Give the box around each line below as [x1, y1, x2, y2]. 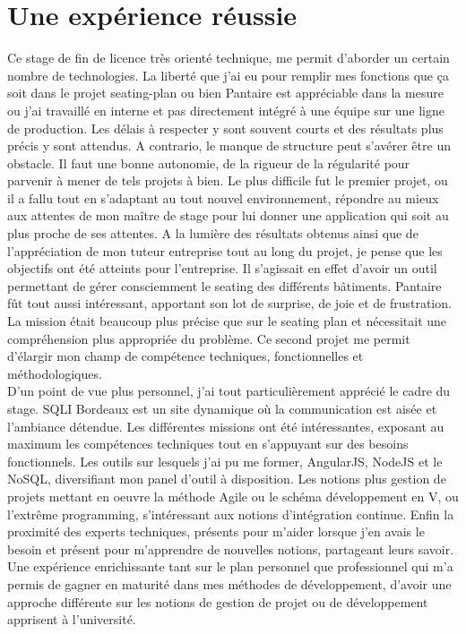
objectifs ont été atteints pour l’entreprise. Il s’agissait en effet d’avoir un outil [7, 259, 437, 278]
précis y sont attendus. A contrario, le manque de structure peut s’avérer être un [7, 136, 451, 155]
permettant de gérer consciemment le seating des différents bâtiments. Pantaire [7, 276, 442, 295]
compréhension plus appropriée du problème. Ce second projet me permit [7, 329, 410, 347]
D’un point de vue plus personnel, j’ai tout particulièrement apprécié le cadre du [7, 381, 451, 400]
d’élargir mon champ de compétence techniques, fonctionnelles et [7, 347, 364, 365]
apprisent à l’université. [7, 610, 136, 629]
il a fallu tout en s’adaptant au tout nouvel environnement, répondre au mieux [7, 188, 439, 207]
